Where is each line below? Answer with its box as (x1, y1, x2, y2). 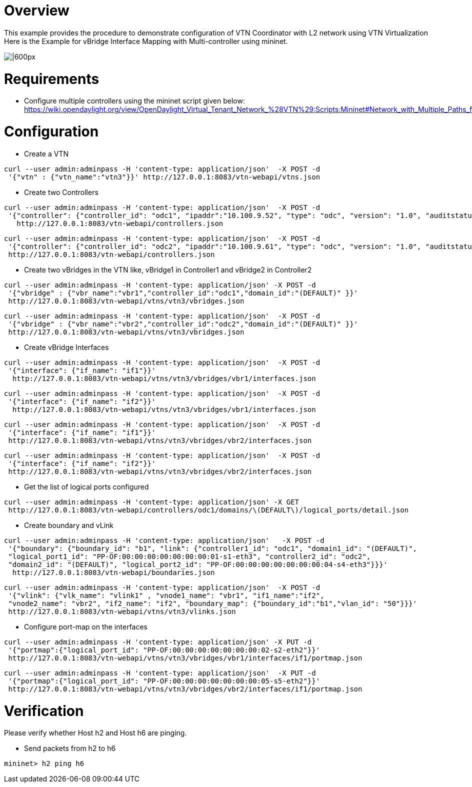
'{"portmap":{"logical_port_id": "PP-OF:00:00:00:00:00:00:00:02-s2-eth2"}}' (8, 645, 320, 654)
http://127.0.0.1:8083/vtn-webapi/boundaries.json (12, 568, 215, 576)
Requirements (4, 70, 99, 87)
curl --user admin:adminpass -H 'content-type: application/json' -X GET (4, 497, 299, 506)
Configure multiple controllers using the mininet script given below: (24, 96, 245, 105)
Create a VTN (24, 149, 69, 158)
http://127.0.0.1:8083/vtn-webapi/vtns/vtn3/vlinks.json (8, 607, 236, 615)
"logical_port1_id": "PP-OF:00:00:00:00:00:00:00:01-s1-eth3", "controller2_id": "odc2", (8, 552, 371, 560)
